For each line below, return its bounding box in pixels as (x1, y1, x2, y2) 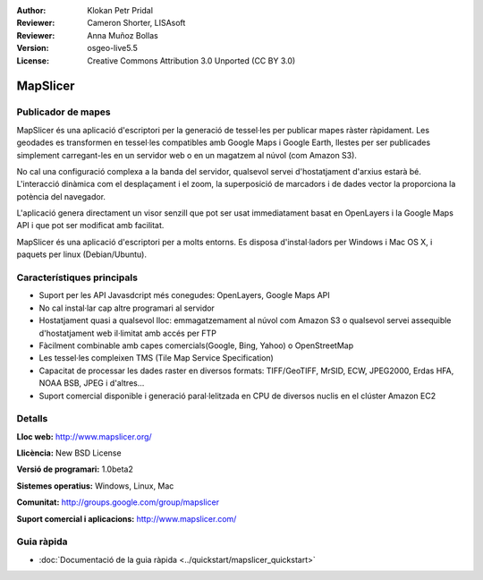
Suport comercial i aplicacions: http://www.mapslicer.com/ (16, 513, 237, 524)
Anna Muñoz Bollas (87, 30, 158, 40)
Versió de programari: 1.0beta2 (16, 464, 133, 474)
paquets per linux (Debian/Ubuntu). (16, 249, 148, 260)
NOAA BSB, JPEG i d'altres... (38, 378, 145, 388)
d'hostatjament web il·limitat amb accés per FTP (38, 328, 216, 338)
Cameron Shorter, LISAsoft (87, 18, 186, 29)
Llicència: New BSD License (16, 448, 122, 458)
